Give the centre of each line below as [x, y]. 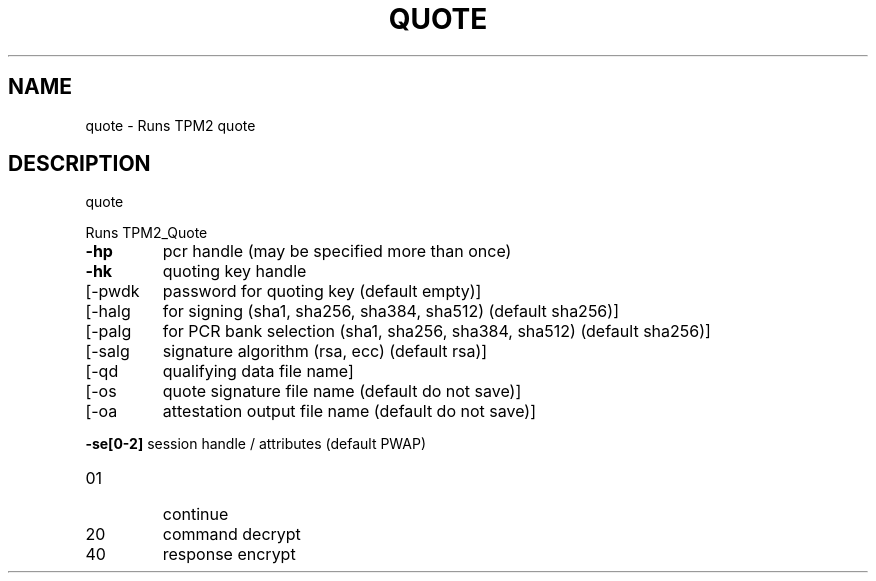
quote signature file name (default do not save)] [342, 391]
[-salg [107, 351]
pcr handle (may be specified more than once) [337, 251]
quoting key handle [234, 271]
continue [195, 514]
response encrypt [229, 554]
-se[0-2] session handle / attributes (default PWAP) [256, 444]
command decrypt [231, 534]
